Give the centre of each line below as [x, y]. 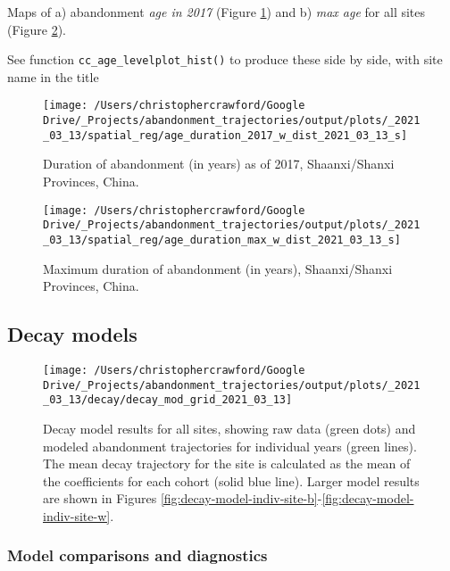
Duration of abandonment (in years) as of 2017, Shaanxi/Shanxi [219, 164]
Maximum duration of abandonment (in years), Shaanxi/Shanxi [218, 268]
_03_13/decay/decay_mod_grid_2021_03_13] [168, 400]
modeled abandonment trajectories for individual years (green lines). [230, 446]
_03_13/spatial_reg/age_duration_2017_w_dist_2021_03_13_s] [225, 135]
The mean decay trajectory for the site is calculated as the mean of [227, 463]
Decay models [72, 334]
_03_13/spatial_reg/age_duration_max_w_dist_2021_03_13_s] [222, 240]
